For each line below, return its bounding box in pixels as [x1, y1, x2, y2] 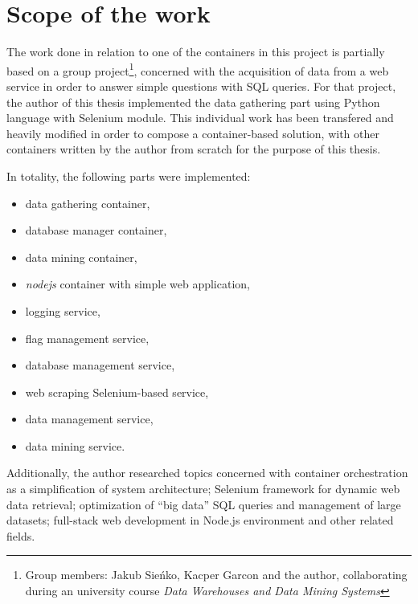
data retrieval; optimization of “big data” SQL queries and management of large [6, 496, 401, 512]
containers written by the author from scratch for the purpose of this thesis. [6, 141, 381, 157]
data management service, [25, 410, 154, 427]
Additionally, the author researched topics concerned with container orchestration [6, 464, 408, 481]
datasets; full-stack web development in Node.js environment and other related [6, 512, 394, 528]
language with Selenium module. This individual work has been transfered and [6, 109, 394, 126]
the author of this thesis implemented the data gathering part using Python [6, 93, 380, 110]
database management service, [25, 357, 175, 373]
